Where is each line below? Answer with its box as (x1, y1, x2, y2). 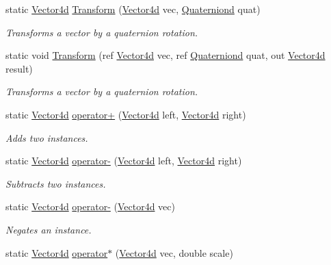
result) (5, 61, 33, 75)
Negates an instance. (5, 222, 92, 236)
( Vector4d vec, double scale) (115, 245, 233, 260)
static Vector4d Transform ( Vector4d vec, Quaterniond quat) (5, 2, 261, 16)
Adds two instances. (5, 130, 88, 144)
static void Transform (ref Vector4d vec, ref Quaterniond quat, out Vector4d (5, 48, 326, 62)
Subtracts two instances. (5, 176, 106, 190)
